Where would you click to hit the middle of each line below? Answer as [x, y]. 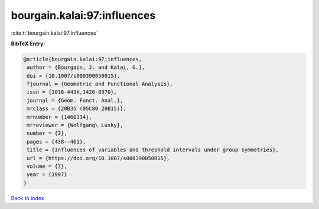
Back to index [27, 198]
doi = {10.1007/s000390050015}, [74, 76]
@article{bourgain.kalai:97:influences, [82, 59]
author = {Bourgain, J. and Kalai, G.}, [86, 67]
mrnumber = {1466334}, [60, 117]
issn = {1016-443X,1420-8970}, [72, 92]
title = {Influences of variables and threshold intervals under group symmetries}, [153, 150]
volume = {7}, [47, 166]
